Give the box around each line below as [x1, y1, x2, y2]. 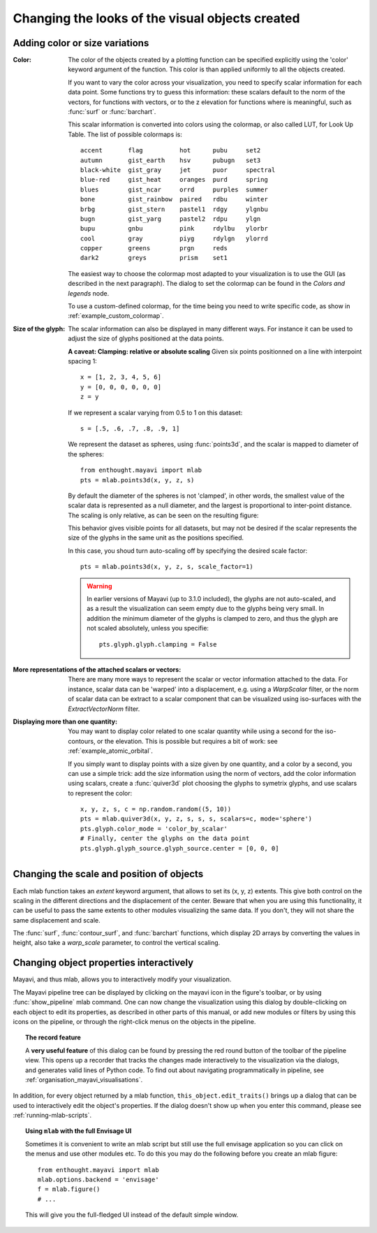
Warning [87, 582, 112, 590]
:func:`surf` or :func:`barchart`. [68, 108, 156, 116]
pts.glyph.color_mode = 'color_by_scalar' [80, 825, 228, 832]
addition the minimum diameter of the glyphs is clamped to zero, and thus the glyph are [87, 614, 339, 622]
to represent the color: [68, 788, 133, 797]
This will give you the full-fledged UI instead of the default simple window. [25, 1211, 239, 1219]
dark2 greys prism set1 [80, 254, 228, 262]
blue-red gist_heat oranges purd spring [80, 175, 268, 184]
